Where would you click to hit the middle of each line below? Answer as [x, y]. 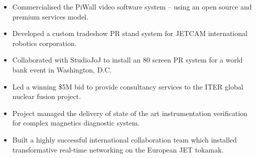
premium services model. [50, 16]
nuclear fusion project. [47, 96]
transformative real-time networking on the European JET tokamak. [118, 149]
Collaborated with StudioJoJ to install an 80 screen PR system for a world [127, 60]
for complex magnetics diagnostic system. [76, 123]
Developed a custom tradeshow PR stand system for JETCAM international [130, 33]
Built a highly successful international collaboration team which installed [124, 139]
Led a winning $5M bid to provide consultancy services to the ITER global [128, 86]
